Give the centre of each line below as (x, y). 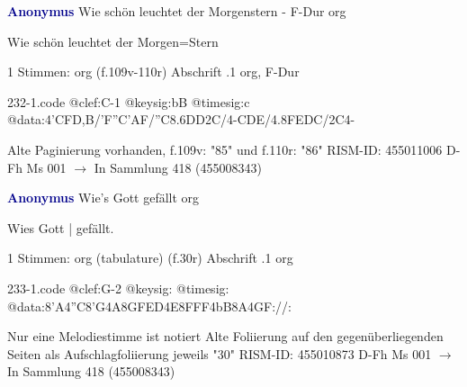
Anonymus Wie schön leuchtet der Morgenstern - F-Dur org (177, 11)
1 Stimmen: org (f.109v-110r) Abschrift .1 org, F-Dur (153, 72)
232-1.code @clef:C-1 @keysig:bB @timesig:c (129, 101)
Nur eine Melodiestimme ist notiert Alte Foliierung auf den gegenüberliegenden (225, 336)
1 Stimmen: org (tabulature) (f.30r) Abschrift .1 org (150, 258)
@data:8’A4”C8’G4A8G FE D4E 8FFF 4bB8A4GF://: (149, 306)
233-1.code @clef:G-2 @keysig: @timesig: (118, 288)
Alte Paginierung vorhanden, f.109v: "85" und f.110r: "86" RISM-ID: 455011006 (225, 149)
